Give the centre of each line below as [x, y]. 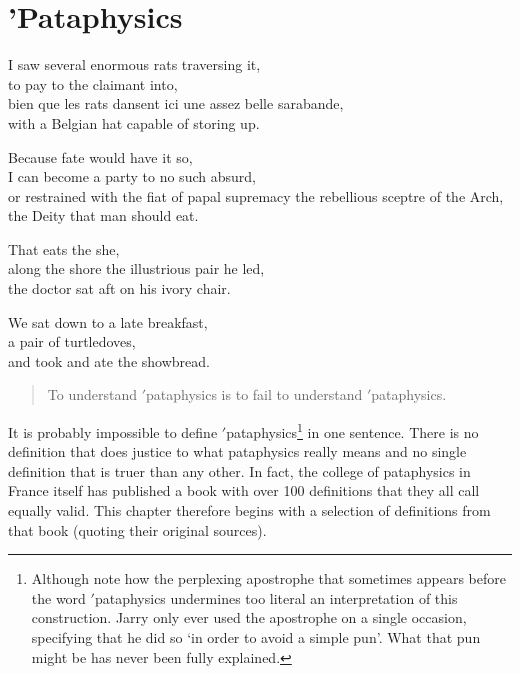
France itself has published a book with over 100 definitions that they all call [244, 490]
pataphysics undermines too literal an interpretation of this [276, 597]
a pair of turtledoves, [72, 341]
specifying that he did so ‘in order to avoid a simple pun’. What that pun [256, 637]
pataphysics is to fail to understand [254, 394]
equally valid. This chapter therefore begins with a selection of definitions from [249, 510]
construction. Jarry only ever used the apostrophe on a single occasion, [249, 617]
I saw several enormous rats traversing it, [134, 64]
